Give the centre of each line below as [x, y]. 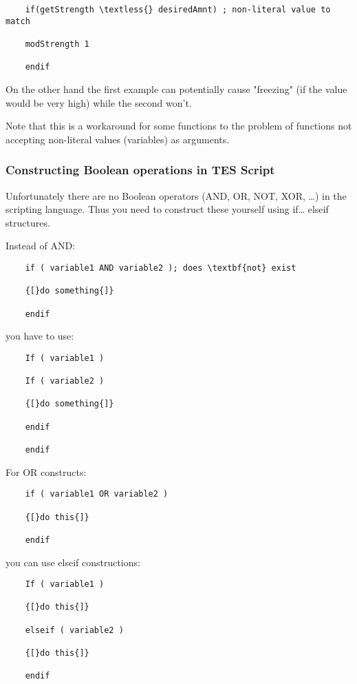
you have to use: [40, 336]
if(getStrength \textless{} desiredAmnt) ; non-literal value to [178, 10]
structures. [28, 222]
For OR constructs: [46, 471]
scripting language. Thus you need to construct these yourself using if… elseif [167, 209]
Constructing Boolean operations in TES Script [140, 170]
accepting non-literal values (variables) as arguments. [118, 139]
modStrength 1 [57, 44]
